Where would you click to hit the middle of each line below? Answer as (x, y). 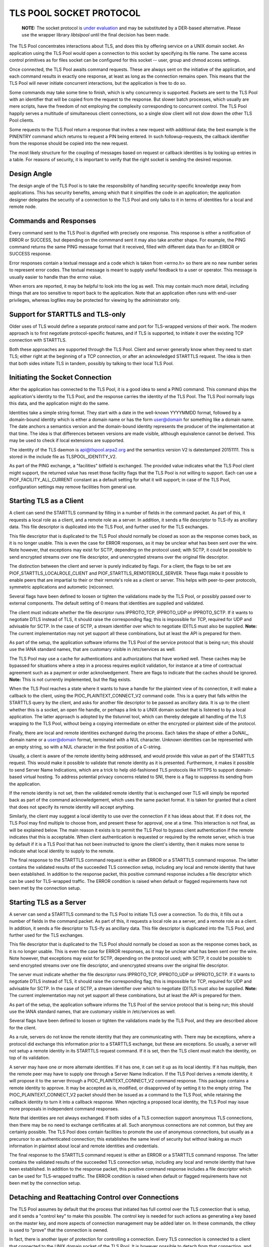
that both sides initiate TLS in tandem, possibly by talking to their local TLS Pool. (91, 363)
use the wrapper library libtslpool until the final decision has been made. (96, 34)
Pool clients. (22, 120)
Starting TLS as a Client (47, 501)
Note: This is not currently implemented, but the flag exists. (70, 680)
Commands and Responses (53, 221)
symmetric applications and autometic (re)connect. (62, 587)
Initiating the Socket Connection (60, 377)
